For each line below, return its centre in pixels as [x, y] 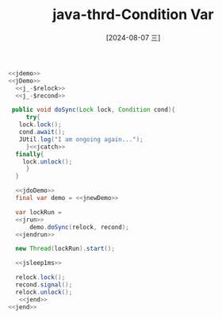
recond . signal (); [44, 285]
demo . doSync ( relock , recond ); [79, 227]
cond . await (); [42, 133]
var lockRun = [38, 212]
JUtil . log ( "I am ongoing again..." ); [81, 139]
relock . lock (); [40, 278]
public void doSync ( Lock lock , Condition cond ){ [94, 110]
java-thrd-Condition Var [133, 15]
